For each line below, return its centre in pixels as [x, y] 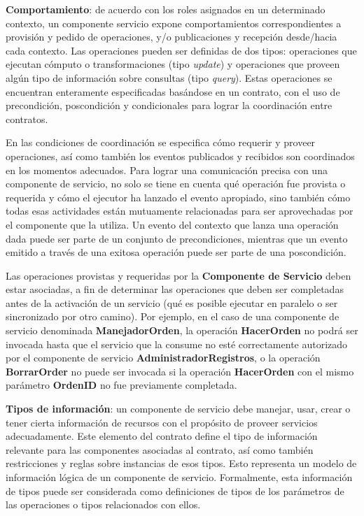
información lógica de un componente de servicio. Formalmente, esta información [179, 477]
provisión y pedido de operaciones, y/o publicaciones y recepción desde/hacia [171, 37]
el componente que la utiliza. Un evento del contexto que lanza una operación [172, 224]
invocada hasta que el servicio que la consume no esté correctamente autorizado [177, 344]
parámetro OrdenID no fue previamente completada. [121, 385]
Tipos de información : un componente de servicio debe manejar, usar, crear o [178, 409]
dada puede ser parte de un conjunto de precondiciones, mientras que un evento [177, 238]
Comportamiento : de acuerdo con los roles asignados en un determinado [166, 9]
